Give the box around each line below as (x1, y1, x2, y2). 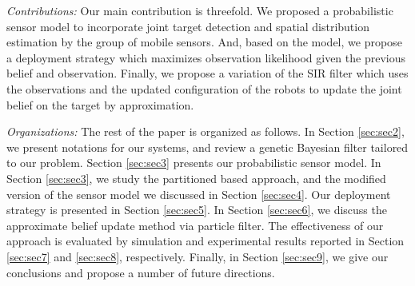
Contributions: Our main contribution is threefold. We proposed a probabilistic (6, 2, 393, 18)
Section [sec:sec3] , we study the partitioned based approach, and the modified (6, 169, 386, 186)
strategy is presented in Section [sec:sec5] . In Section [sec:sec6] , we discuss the (6, 201, 387, 218)
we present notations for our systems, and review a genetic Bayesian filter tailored (6, 138, 409, 155)
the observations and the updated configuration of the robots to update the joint (6, 80, 402, 97)
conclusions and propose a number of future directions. (6, 264, 275, 280)
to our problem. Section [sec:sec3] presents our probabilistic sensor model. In (6, 154, 381, 171)
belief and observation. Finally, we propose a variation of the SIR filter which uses (6, 65, 409, 81)
